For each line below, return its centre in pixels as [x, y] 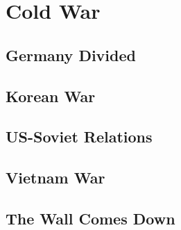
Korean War [51, 96]
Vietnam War [55, 178]
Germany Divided [71, 55]
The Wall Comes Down [90, 218]
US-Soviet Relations [79, 137]
